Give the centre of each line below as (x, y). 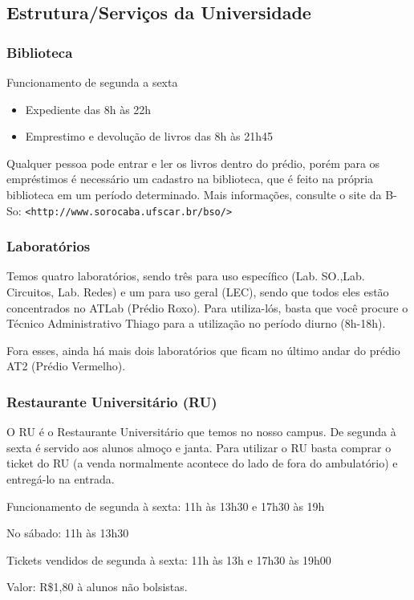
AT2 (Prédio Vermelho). (66, 366)
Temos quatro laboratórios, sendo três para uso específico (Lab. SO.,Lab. (186, 276)
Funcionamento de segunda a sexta (92, 82)
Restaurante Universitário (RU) (112, 401)
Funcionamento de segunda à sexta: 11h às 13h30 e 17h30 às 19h (166, 506)
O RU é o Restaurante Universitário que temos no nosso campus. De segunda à (201, 432)
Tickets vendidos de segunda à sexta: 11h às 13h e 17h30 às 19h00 (169, 559)
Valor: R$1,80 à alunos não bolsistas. (97, 587)
